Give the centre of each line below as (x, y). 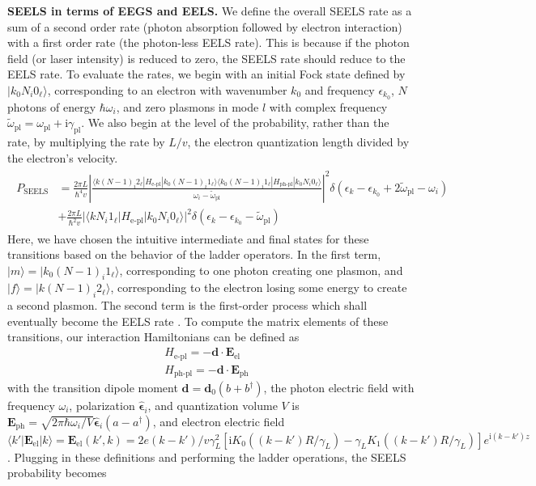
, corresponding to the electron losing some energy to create (259, 287)
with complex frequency (328, 106)
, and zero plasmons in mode (187, 106)
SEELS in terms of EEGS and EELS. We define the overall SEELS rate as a (210, 11)
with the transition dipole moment (93, 388)
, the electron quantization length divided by (298, 142)
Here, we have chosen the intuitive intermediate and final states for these (188, 238)
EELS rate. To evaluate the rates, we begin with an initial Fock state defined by (206, 74)
